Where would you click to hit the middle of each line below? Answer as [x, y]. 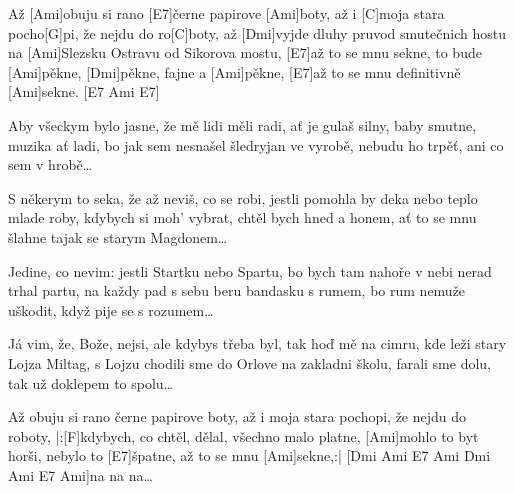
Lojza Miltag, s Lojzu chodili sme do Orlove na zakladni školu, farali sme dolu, [250, 362]
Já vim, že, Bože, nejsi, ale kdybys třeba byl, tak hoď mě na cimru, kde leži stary [257, 343]
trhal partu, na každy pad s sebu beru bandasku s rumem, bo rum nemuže [237, 290]
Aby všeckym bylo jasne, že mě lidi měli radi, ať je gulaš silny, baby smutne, [242, 124]
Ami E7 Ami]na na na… [80, 474]
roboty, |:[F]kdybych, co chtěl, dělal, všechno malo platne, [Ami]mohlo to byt [243, 435]
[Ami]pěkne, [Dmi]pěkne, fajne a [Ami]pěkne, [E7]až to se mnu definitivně [234, 71]
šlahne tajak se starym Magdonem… [118, 236]
